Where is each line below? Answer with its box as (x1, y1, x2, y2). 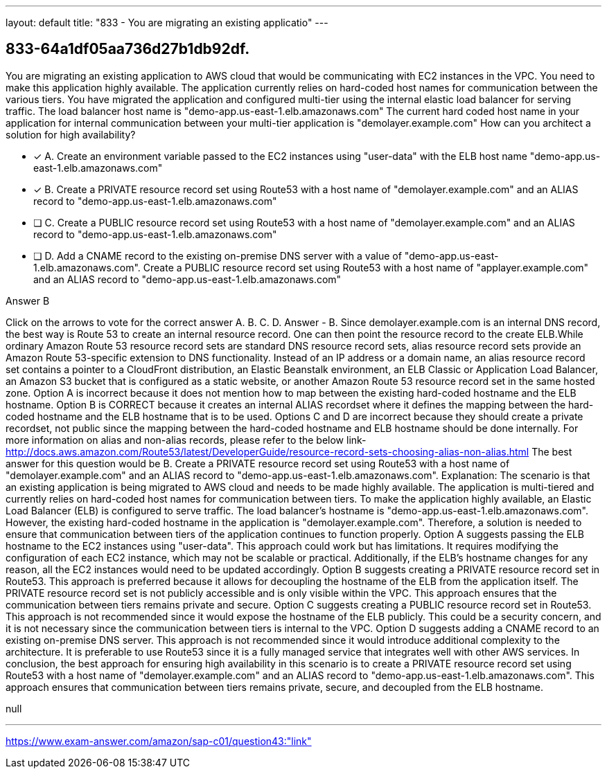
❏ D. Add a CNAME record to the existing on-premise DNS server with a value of (33, 249, 402, 262)
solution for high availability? (6, 128, 136, 141)
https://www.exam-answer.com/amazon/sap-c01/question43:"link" (6, 735, 312, 747)
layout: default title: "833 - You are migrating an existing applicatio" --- (6, 17, 328, 28)
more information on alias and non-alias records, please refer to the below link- (6, 433, 367, 446)
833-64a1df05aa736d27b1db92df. (6, 40, 250, 58)
